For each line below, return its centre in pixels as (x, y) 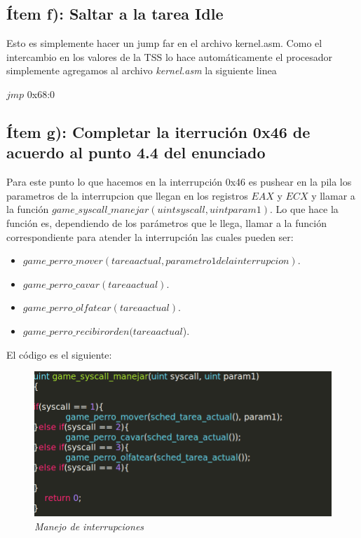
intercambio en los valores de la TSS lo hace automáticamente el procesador (170, 56)
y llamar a (333, 195)
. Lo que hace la (304, 209)
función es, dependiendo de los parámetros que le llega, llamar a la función (166, 222)
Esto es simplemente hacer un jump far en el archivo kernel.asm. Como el (164, 43)
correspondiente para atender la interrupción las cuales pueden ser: (150, 236)
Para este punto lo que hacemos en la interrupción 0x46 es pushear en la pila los (179, 182)
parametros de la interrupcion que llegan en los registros (127, 195)
